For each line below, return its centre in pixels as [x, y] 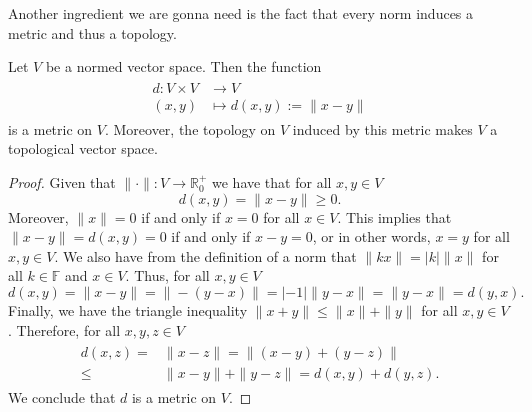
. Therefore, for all [64, 329]
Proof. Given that [62, 182]
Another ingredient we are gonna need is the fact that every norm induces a [241, 13]
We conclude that [62, 397]
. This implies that [394, 216]
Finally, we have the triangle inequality [128, 310]
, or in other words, [371, 236]
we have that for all [272, 182]
